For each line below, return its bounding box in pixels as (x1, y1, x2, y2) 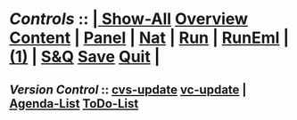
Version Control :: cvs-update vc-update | (9, 82, 247, 97)
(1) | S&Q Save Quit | (9, 47, 161, 67)
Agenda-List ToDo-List (9, 96, 139, 111)
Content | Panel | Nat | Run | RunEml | (9, 28, 290, 48)
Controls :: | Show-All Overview (9, 9, 248, 29)
